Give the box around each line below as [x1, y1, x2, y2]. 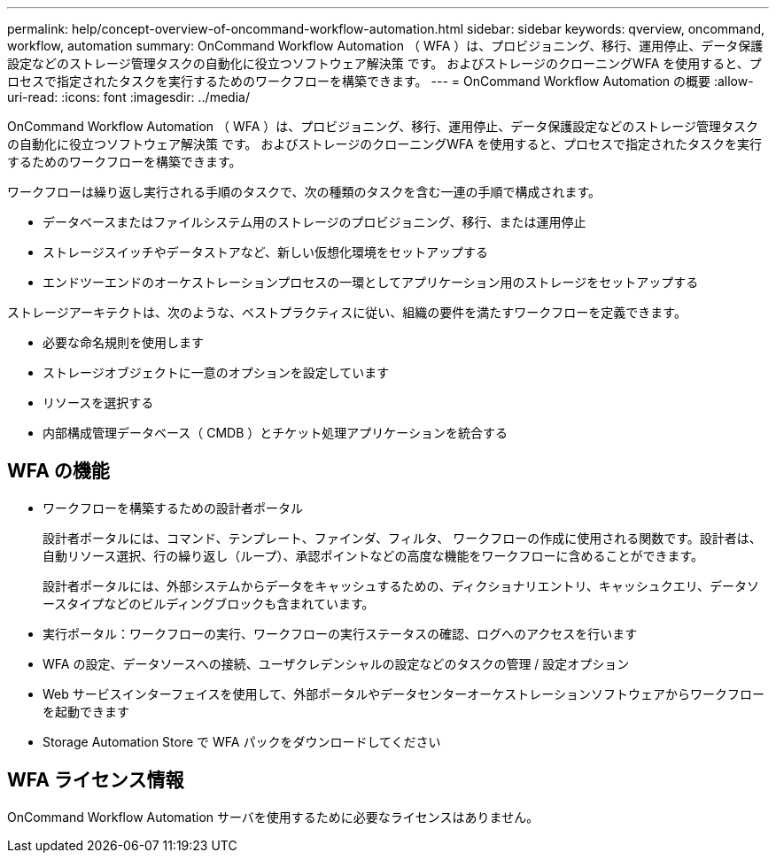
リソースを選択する [43, 395, 154, 410]
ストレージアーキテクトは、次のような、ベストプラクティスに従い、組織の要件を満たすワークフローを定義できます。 [7, 305, 687, 320]
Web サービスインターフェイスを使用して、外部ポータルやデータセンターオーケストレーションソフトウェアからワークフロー [43, 686, 765, 701]
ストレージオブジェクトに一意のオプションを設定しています [43, 365, 390, 380]
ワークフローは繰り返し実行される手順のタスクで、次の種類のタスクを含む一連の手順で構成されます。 [7, 184, 601, 199]
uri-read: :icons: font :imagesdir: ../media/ [7, 89, 250, 105]
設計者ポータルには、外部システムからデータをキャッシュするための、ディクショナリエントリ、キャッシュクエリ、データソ [43, 577, 759, 593]
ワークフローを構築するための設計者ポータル [43, 500, 303, 515]
